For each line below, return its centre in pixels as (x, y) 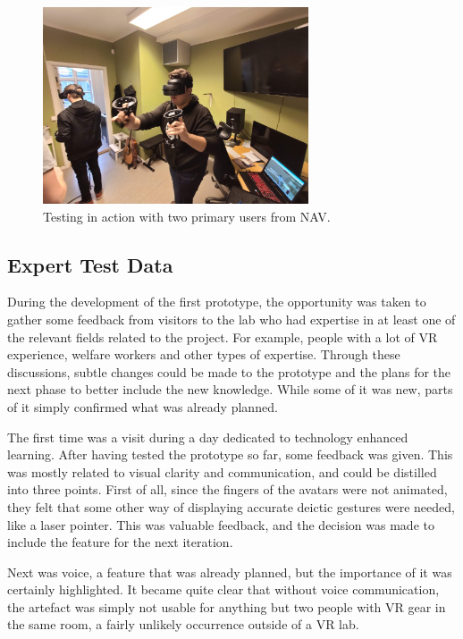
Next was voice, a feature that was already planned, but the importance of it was (230, 572)
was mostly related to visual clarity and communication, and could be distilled (222, 471)
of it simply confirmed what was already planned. (143, 406)
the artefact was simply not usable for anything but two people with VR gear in (227, 606)
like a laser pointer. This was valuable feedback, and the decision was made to (221, 524)
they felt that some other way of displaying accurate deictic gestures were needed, (231, 506)
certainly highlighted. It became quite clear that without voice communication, (223, 589)
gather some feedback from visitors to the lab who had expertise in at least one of (231, 319)
